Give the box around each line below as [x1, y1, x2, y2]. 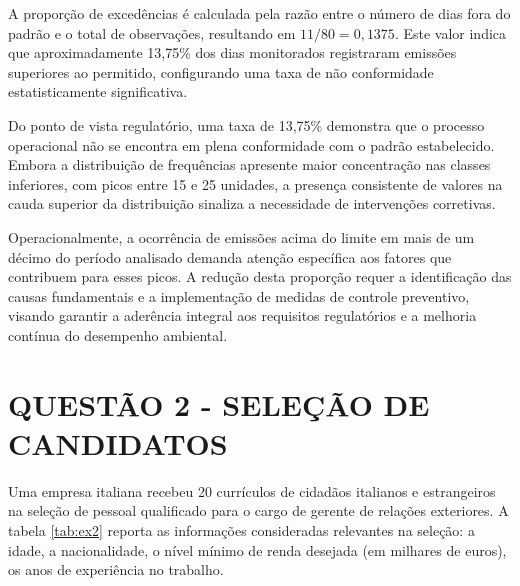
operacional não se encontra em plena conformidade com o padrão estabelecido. [8, 134, 495, 155]
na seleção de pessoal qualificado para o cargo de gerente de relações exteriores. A [8, 500, 509, 521]
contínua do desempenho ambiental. [8, 324, 228, 345]
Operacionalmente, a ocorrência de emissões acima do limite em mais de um [8, 226, 475, 247]
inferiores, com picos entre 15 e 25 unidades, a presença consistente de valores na [8, 173, 503, 194]
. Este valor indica [394, 22, 507, 43]
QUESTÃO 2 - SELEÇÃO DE [8, 383, 430, 424]
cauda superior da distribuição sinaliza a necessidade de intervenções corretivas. [8, 193, 496, 214]
